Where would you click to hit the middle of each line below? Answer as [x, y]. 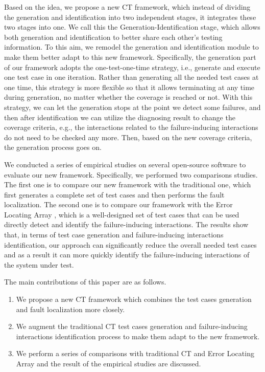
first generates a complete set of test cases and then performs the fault [114, 194]
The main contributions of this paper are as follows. [85, 282]
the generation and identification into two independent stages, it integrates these [130, 17]
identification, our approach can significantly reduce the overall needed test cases [130, 244]
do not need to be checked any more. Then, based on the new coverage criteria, [128, 137]
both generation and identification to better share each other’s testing [113, 37]
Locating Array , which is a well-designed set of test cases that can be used [122, 214]
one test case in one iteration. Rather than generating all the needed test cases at [131, 77]
